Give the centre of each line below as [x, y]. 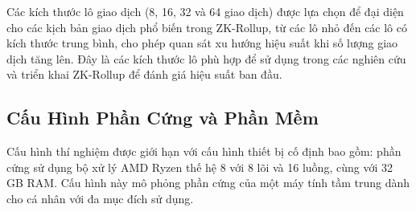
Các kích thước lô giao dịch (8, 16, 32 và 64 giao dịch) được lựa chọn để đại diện [205, 11]
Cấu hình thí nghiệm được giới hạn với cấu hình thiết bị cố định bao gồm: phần [204, 151]
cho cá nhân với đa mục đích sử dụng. [100, 198]
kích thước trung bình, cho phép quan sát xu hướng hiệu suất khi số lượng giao [202, 43]
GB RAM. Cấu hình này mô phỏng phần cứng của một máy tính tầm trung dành [208, 183]
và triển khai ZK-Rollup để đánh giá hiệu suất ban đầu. [144, 74]
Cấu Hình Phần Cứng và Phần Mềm [163, 118]
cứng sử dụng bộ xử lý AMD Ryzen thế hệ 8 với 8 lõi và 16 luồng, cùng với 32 [200, 167]
